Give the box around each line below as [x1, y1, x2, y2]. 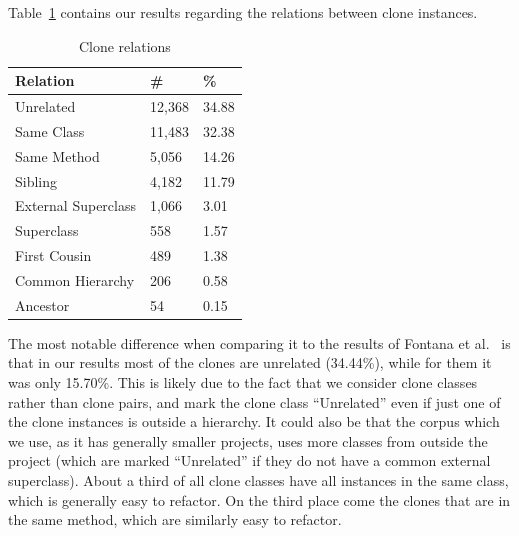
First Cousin [15, 245, 92, 266]
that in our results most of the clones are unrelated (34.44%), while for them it [8, 352, 492, 373]
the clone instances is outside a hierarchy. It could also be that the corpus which [8, 411, 500, 432]
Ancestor [15, 294, 70, 315]
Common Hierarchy [15, 269, 135, 290]
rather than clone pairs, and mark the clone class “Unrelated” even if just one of [8, 391, 501, 412]
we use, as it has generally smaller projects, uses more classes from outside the [8, 430, 488, 451]
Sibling [15, 170, 58, 191]
